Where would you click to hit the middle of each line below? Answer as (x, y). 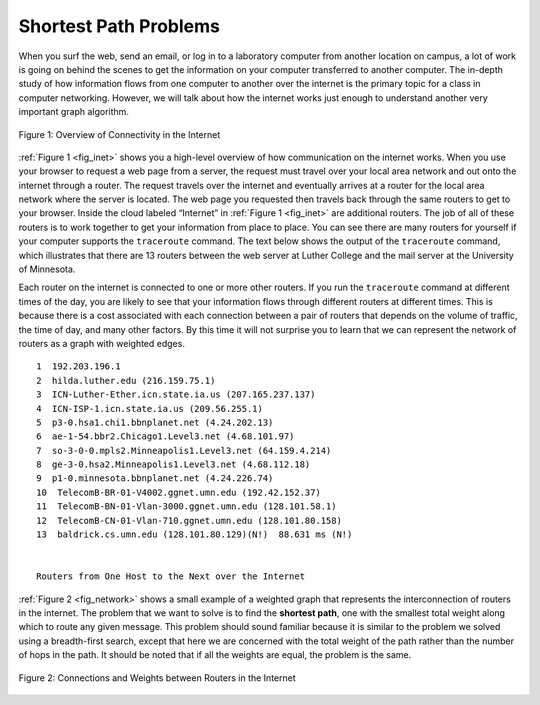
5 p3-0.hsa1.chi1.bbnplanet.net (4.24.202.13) (155, 422)
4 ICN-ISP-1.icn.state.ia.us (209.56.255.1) (150, 408)
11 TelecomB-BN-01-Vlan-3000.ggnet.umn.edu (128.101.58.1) (186, 506)
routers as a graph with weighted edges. (101, 343)
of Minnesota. (47, 269)
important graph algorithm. (74, 112)
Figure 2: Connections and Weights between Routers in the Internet (157, 677)
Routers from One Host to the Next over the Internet (170, 576)
